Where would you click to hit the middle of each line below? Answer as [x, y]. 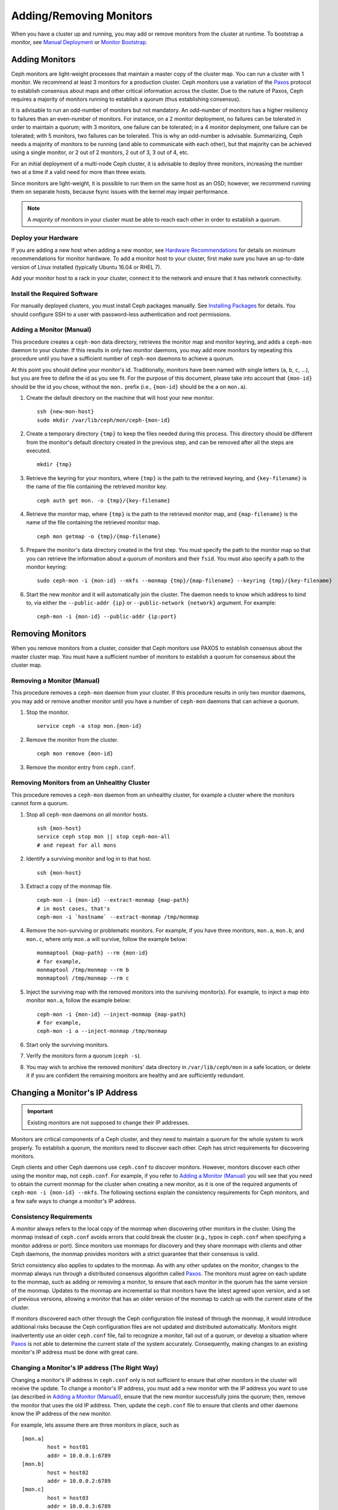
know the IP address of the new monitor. [61, 1414]
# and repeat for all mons [77, 845]
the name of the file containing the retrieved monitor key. [97, 487]
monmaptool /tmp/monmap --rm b [83, 970]
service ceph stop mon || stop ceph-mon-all [104, 837]
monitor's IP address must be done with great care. [75, 1352]
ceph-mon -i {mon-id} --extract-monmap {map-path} [113, 900]
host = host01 [68, 1447]
